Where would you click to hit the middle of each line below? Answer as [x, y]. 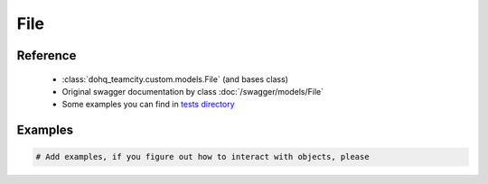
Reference [47, 55]
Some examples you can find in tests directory [148, 105]
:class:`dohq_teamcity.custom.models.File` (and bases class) [175, 79]
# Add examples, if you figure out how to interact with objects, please [202, 157]
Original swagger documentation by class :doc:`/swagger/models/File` [193, 91]
